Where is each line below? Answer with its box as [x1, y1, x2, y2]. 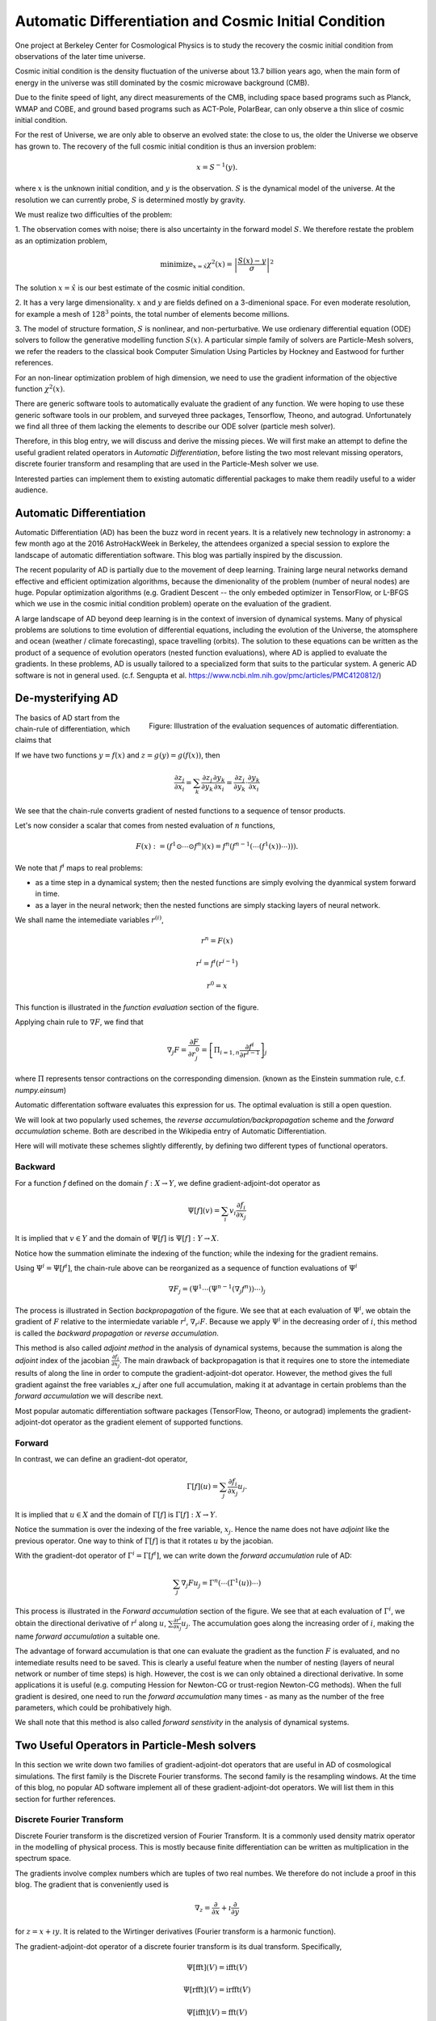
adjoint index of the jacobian [15, 1355, 111, 1365]
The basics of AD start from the [15, 712, 120, 723]
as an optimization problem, [15, 235, 108, 246]
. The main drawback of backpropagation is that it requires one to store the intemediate [119, 1355, 410, 1365]
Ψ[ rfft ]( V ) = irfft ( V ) [182, 1985, 251, 1994]
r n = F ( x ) [200, 935, 233, 946]
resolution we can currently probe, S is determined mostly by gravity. [15, 195, 245, 205]
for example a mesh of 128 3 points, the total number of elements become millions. [15, 308, 290, 319]
